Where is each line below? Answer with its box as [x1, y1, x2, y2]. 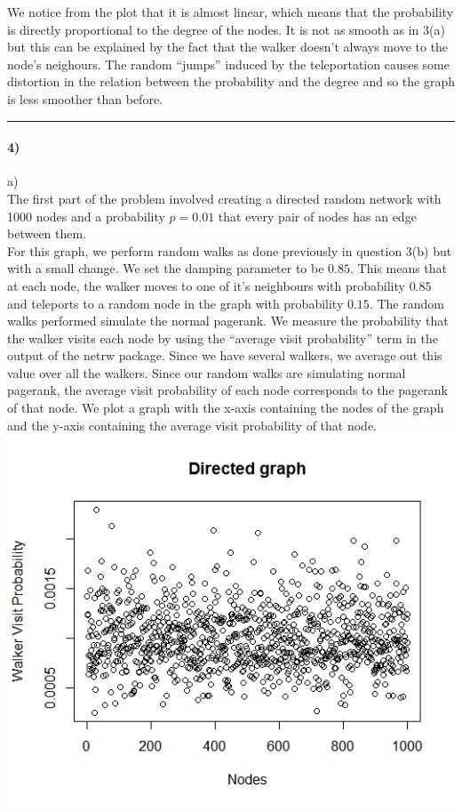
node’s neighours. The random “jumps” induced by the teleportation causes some [7, 54, 450, 73]
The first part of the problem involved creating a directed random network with [7, 189, 442, 207]
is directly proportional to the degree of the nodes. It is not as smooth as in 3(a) [7, 20, 445, 38]
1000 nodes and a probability [7, 206, 165, 225]
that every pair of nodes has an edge [218, 206, 417, 225]
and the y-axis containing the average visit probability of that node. [7, 415, 377, 434]
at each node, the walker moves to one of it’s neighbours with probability [7, 276, 405, 294]
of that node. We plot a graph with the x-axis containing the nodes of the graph [7, 398, 444, 417]
